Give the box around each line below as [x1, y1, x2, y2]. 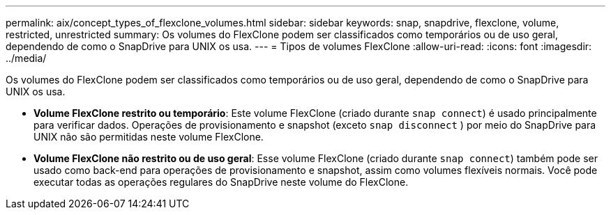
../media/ [6, 52, 47, 64]
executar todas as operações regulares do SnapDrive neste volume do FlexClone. [33, 176, 409, 188]
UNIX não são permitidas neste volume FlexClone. [33, 131, 264, 143]
